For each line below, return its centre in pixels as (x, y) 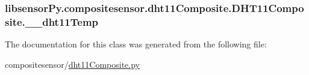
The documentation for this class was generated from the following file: (136, 44)
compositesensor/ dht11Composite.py (72, 64)
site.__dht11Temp (52, 21)
